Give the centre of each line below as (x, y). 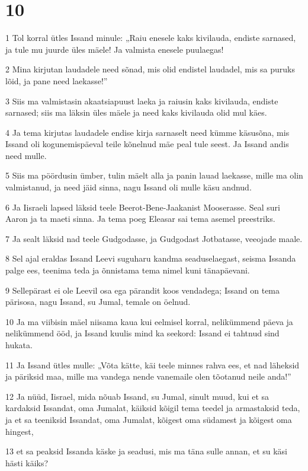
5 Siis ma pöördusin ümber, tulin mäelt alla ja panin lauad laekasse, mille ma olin (154, 175)
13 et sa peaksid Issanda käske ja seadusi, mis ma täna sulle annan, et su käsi (147, 451)
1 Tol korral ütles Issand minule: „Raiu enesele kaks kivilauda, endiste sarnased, (151, 38)
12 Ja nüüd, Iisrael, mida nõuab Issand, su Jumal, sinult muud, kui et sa (137, 396)
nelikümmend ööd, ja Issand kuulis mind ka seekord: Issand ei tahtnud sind (142, 333)
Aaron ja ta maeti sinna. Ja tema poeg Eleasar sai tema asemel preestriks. (140, 219)
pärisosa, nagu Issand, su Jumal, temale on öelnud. (98, 302)
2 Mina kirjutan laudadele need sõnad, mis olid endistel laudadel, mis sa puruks (150, 69)
